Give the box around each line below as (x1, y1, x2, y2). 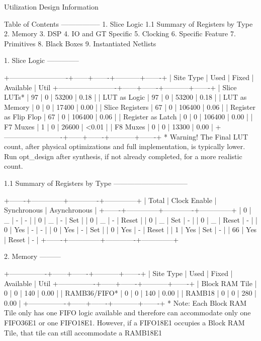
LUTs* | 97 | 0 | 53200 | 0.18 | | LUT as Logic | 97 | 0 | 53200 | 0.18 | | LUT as (4, 92, 247, 102)
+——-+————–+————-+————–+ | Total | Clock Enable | (4, 194, 217, 205)
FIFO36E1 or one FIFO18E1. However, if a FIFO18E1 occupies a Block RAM (4, 317, 245, 328)
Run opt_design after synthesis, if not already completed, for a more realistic (4, 151, 242, 161)
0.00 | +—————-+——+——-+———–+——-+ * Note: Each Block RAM (4, 297, 247, 308)
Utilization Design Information (4, 2, 99, 12)
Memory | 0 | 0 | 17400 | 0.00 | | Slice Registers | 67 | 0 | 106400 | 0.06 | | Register (4, 101, 255, 112)
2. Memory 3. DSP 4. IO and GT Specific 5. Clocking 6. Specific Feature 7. (4, 28, 236, 39)
